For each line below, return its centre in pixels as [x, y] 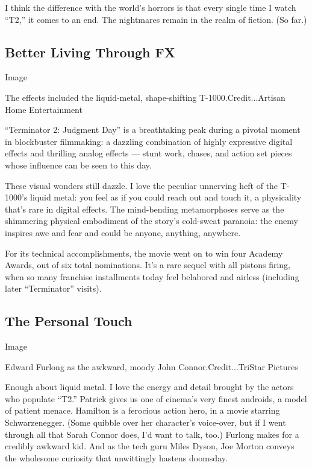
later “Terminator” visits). [53, 288]
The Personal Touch [69, 321]
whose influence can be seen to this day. [78, 165]
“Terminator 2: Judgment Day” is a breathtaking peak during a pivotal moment [153, 130]
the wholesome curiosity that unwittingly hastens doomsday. [116, 457]
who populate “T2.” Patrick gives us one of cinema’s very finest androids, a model [156, 398]
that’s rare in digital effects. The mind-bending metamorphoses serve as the [145, 209]
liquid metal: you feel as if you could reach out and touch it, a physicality [166, 197]
